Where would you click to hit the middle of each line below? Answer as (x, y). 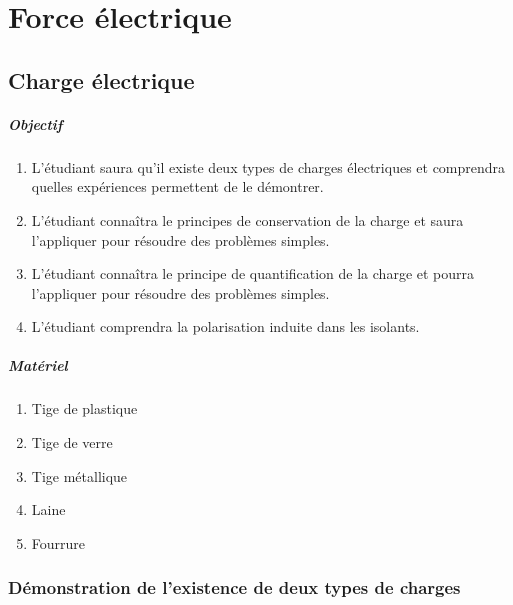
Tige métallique (79, 475)
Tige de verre (72, 442)
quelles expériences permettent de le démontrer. (177, 186)
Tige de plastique (84, 408)
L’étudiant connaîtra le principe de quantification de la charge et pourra (253, 273)
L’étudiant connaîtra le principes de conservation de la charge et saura (247, 219)
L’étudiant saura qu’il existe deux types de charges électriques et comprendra (268, 166)
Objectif (35, 123)
